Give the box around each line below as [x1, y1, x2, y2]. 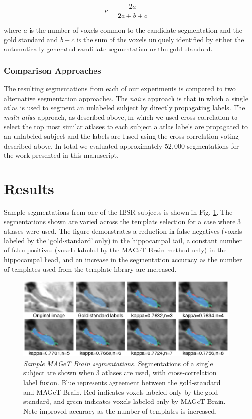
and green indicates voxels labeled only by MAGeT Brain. [53, 396, 226, 406]
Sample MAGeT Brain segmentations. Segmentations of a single [23, 358, 213, 368]
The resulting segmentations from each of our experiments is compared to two [4, 84, 236, 94]
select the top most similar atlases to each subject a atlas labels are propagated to [4, 121, 248, 132]
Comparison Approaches [4, 64, 101, 76]
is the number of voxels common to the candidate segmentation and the [29, 25, 242, 35]
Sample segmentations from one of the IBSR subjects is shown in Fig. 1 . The [4, 206, 233, 217]
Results [4, 179, 54, 198]
